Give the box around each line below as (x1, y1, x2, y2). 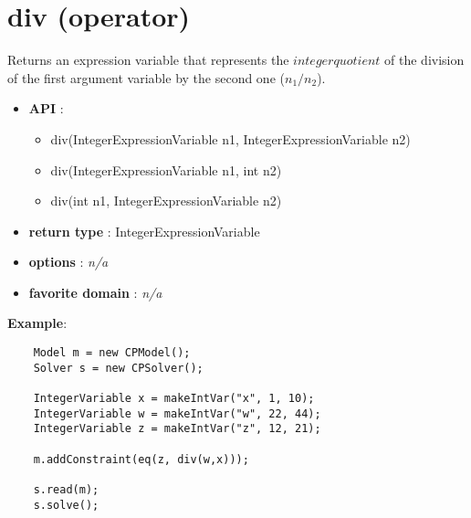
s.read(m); (33, 482, 99, 496)
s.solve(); (33, 498, 99, 512)
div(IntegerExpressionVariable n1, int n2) (50, 160, 282, 179)
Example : (7, 313, 68, 333)
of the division (384, 50, 465, 69)
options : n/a (28, 252, 109, 271)
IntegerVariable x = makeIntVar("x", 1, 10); (33, 392, 315, 406)
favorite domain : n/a (28, 282, 162, 301)
